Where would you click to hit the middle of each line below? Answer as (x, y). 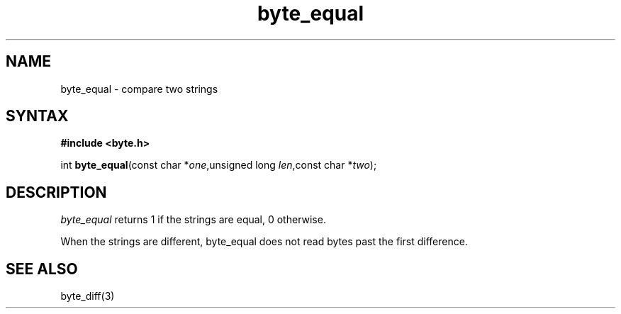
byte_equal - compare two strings (139, 89)
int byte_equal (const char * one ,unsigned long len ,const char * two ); (219, 165)
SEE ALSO (42, 269)
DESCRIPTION (56, 192)
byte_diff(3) (88, 296)
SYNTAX (37, 116)
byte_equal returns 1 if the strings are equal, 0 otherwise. (193, 220)
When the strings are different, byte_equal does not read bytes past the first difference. (264, 242)
